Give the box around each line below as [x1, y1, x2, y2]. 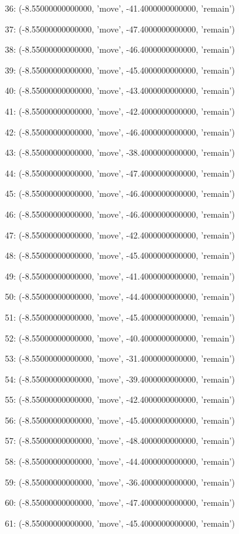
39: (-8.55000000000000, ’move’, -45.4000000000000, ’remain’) [5, 63, 235, 76]
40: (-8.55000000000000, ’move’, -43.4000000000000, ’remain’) [5, 84, 235, 97]
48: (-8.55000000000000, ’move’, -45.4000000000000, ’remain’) [5, 249, 235, 262]
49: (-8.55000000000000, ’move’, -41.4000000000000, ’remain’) [5, 269, 235, 282]
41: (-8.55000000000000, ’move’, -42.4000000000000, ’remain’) [5, 104, 235, 117]
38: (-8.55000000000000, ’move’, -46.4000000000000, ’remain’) [5, 43, 235, 56]
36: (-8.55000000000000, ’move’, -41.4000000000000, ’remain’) [5, 2, 235, 14]
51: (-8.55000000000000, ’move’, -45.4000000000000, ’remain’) [5, 310, 235, 323]
